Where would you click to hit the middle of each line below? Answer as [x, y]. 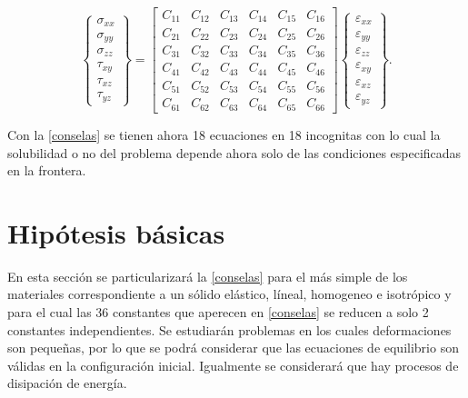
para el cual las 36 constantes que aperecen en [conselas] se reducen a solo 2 [218, 312]
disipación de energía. [67, 383]
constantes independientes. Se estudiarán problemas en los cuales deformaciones [229, 329]
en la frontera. [47, 170]
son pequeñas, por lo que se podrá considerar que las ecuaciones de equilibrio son [233, 348]
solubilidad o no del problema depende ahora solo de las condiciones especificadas [234, 152]
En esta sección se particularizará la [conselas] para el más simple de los [208, 276]
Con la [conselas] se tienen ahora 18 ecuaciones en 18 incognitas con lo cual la [224, 134]
